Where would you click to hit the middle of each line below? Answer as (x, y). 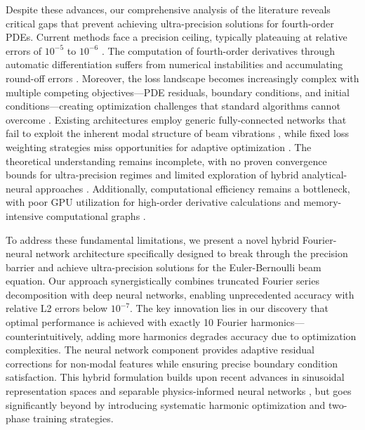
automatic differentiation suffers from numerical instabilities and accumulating (174, 64)
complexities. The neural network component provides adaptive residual (160, 350)
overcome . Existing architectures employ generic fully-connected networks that (176, 119)
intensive (25, 215)
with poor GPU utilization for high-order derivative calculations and (153, 202)
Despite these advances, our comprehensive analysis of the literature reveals (168, 9)
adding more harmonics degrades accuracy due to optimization (221, 335)
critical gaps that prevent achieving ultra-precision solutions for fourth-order (170, 23)
